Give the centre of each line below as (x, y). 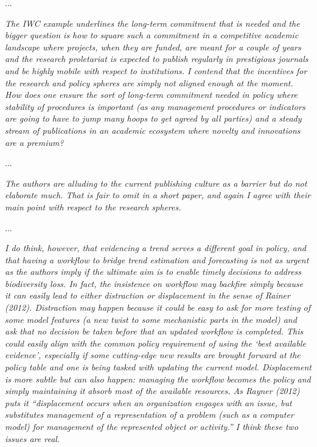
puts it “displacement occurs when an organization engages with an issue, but (148, 402)
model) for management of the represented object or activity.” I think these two (152, 426)
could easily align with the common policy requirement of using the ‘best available (155, 343)
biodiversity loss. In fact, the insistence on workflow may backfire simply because (154, 283)
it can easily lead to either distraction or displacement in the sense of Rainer (148, 295)
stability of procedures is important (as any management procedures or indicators (155, 106)
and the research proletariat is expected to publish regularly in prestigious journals (157, 59)
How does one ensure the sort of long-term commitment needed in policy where (151, 95)
